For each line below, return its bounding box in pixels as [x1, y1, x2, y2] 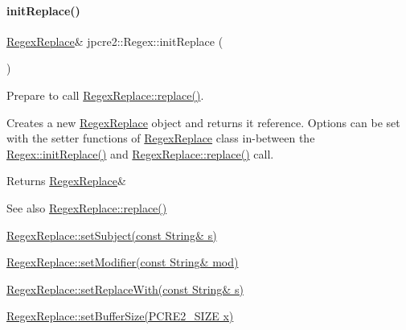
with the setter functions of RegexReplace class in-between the [6, 130, 315, 146]
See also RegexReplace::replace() [6, 199, 167, 216]
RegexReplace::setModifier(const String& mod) [6, 254, 239, 270]
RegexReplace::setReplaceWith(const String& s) [6, 280, 244, 297]
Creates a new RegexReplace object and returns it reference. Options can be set [6, 113, 400, 130]
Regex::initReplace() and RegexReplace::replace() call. [6, 145, 274, 162]
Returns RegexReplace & [6, 172, 126, 189]
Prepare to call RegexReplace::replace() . [6, 86, 204, 103]
